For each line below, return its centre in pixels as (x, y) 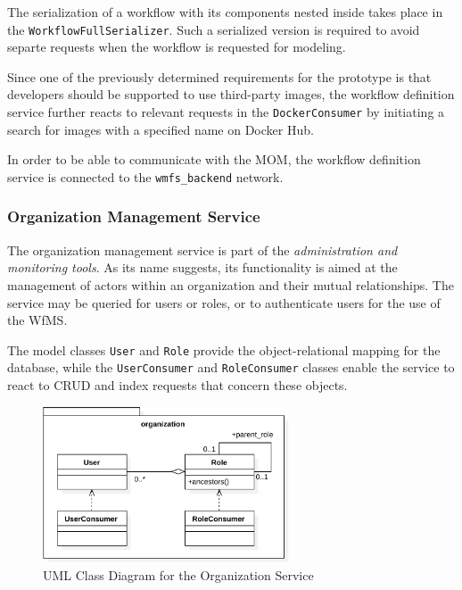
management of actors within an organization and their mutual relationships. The (231, 284)
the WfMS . (37, 320)
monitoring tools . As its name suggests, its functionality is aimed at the (202, 267)
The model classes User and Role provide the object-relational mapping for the (224, 349)
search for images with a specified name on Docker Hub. (161, 129)
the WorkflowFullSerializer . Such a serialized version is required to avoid (214, 29)
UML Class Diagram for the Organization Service (178, 574)
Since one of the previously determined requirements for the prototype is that (219, 76)
